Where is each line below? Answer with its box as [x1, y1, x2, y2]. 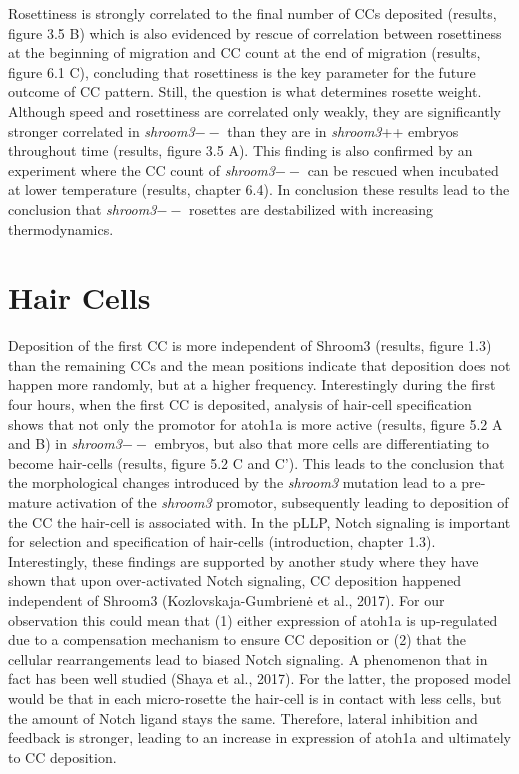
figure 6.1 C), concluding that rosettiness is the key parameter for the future [8, 61, 476, 82]
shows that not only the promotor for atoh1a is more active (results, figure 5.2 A [8, 413, 503, 434]
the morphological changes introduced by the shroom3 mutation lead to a [8, 472, 457, 493]
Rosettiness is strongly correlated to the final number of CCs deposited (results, [8, 3, 497, 23]
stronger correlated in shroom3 [8, 120, 195, 141]
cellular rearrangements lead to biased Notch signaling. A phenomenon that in [8, 648, 488, 669]
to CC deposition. [8, 746, 117, 767]
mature [8, 492, 52, 512]
